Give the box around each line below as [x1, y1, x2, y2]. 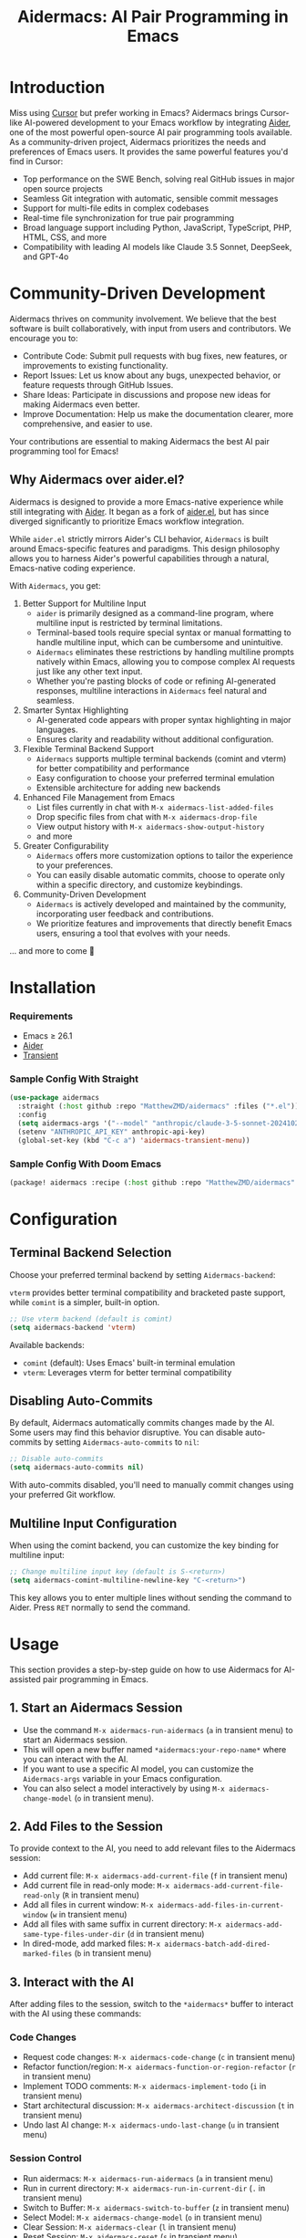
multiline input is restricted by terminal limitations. [36, 617, 223, 628]
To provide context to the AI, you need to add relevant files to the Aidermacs [9, 1843, 296, 1854]
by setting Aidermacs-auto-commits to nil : [44, 1437, 199, 1448]
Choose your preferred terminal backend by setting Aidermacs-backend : [9, 1269, 276, 1280]
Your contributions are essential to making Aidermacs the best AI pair [9, 435, 270, 446]
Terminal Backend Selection [9, 1245, 172, 1260]
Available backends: [9, 1339, 85, 1350]
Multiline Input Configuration [9, 1515, 178, 1531]
